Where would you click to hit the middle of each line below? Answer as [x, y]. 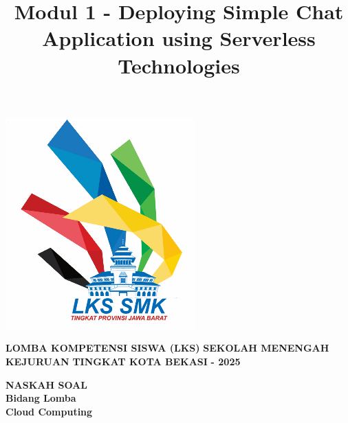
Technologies [179, 65]
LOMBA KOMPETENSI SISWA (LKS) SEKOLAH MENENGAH [167, 348]
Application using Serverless [179, 38]
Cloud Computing [49, 411]
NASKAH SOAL [46, 384]
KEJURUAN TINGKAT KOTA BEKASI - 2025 [123, 361]
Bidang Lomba [41, 398]
